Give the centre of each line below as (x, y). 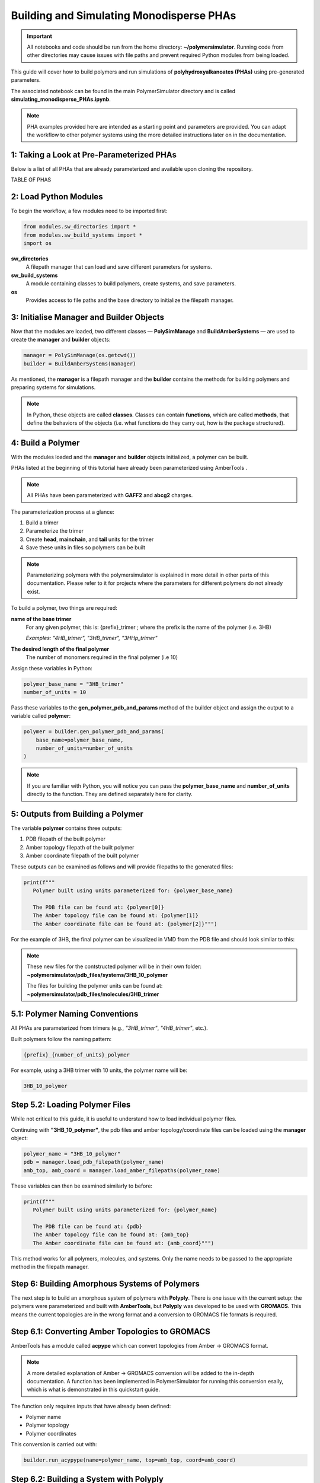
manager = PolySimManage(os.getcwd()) (80, 355)
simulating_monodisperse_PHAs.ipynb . (61, 99)
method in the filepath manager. (50, 1267)
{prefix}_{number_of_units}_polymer (77, 1055)
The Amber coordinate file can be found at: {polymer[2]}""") (125, 924)
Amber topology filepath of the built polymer (80, 847)
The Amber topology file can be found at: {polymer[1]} (116, 916)
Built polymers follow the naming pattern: (61, 1039)
